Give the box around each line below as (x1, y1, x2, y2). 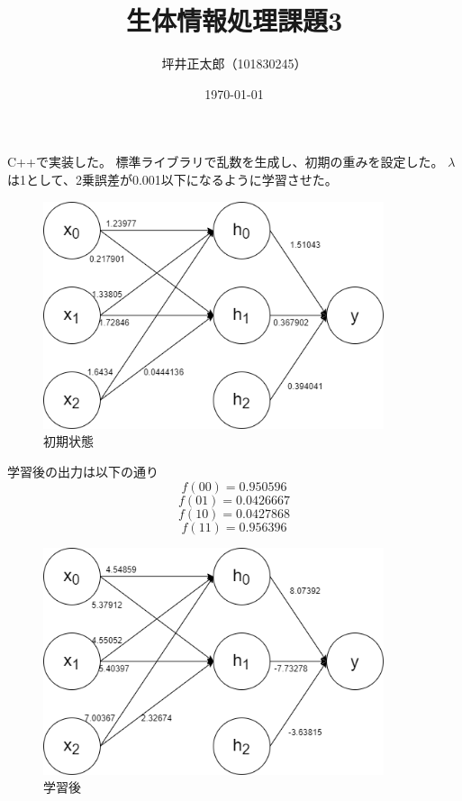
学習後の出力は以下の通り (7, 461, 159, 480)
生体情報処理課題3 (125, 2, 343, 39)
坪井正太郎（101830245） (161, 54, 307, 73)
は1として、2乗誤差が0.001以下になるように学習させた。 (7, 169, 338, 188)
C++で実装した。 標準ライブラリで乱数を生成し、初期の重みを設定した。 (7, 152, 444, 171)
